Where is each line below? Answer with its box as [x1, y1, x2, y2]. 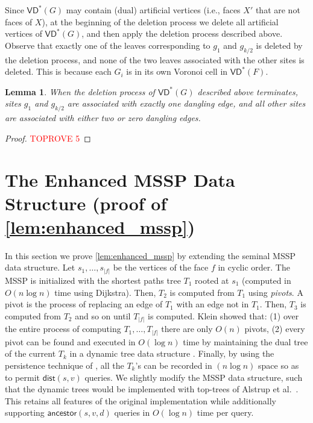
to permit [5, 371, 40, 383]
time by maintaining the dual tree [183, 335, 308, 348]
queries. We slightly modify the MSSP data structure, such [84, 371, 303, 383]
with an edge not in [176, 298, 249, 310]
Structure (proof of [5, 190, 167, 215]
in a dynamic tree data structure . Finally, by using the [69, 347, 274, 360]
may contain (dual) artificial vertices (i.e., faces [66, 4, 241, 16]
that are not [255, 4, 300, 16]
